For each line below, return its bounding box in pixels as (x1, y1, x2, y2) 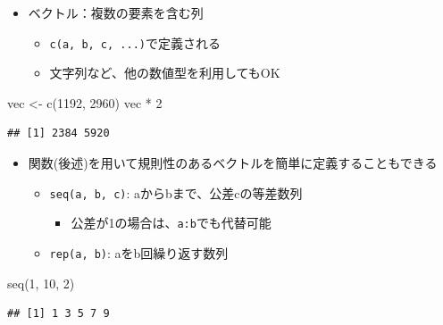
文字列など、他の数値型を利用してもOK (49, 63, 280, 82)
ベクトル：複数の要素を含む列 (28, 4, 204, 21)
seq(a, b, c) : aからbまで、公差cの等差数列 (49, 183, 303, 202)
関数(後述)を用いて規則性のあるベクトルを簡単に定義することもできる (28, 154, 438, 172)
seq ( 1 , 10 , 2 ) (7, 273, 75, 292)
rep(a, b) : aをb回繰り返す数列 (49, 243, 229, 262)
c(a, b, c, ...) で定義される (49, 33, 221, 52)
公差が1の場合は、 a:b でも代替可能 (71, 213, 272, 232)
